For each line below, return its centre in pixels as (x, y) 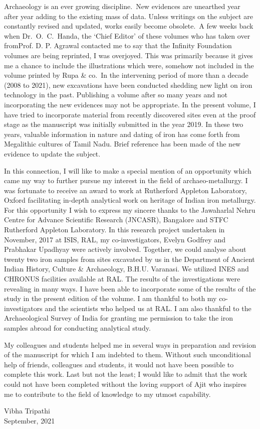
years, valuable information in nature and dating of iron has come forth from (122, 134)
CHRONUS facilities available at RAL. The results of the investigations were (122, 279)
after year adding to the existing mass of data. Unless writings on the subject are (128, 16)
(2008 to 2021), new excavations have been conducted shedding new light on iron (128, 85)
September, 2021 (30, 420)
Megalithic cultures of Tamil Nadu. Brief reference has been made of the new (122, 144)
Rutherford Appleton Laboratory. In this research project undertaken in (114, 230)
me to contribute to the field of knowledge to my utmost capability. (107, 394)
